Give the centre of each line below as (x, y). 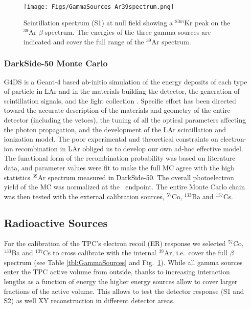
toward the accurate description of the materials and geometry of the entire (117, 110)
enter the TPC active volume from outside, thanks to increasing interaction (117, 272)
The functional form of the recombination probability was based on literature (120, 158)
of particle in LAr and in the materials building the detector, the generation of (122, 91)
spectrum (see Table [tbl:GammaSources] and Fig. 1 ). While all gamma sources (123, 262)
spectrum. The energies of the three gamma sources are (128, 32)
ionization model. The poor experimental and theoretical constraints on (111, 139)
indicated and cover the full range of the (84, 41)
